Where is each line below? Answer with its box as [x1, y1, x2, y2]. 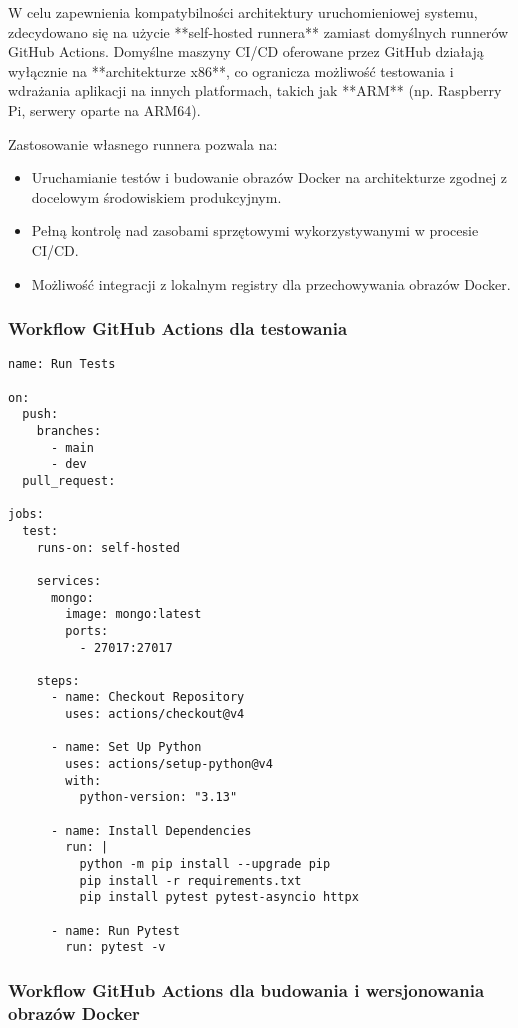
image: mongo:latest [65, 607, 202, 622]
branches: [36, 423, 102, 438]
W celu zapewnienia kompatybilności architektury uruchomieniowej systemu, [8, 2, 478, 22]
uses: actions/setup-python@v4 [65, 757, 273, 772]
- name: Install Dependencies [50, 823, 252, 838]
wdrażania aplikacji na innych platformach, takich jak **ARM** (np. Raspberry [8, 80, 502, 101]
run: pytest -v [65, 940, 166, 955]
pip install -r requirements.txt [79, 873, 302, 888]
